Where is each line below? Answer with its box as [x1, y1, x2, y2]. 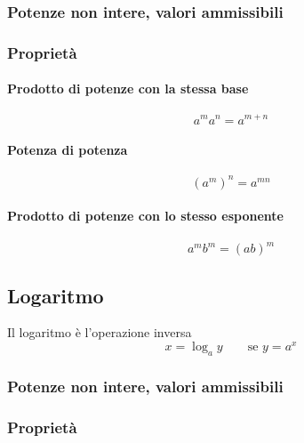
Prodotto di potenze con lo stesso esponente [7, 206, 284, 225]
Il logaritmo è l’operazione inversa [7, 323, 192, 342]
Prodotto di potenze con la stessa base [7, 79, 249, 98]
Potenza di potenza [7, 141, 128, 159]
